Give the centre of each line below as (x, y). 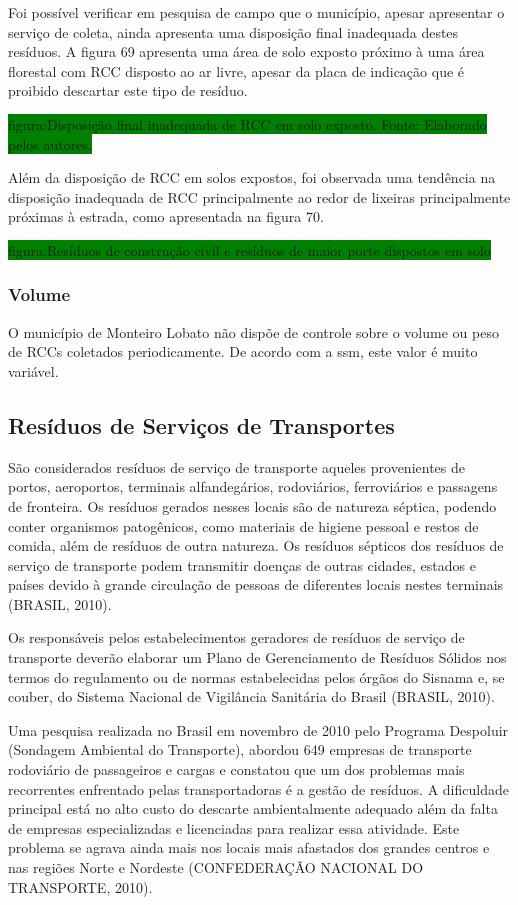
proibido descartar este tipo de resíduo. (128, 90)
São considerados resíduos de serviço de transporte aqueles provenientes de (236, 466)
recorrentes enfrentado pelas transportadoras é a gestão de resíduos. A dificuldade (258, 788)
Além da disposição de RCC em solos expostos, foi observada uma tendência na (252, 177)
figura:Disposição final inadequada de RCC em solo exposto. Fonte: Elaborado (247, 123)
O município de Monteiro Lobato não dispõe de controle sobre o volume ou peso (253, 331)
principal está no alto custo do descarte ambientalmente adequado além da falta (253, 808)
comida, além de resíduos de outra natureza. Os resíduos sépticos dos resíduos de (256, 545)
